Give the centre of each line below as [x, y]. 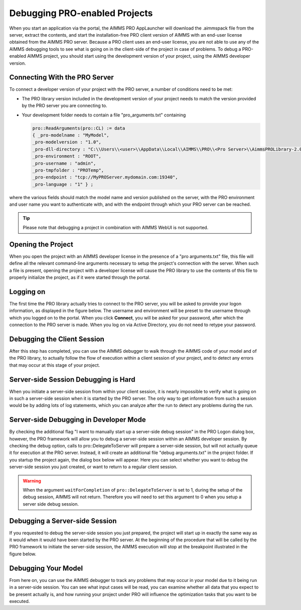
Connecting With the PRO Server [61, 78]
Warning [32, 481]
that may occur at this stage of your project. [55, 365]
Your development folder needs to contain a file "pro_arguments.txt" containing [104, 115]
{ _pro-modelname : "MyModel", [71, 135]
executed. [20, 601]
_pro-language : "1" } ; [63, 184]
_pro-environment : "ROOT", [67, 156]
